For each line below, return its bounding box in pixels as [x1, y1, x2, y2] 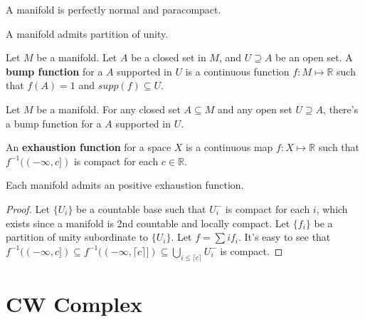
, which [316, 201, 348, 216]
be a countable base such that [76, 201, 206, 216]
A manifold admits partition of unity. [6, 26, 169, 41]
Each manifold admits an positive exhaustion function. [6, 177, 244, 192]
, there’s [323, 101, 359, 116]
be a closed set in [131, 50, 206, 65]
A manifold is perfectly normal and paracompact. [6, 2, 221, 16]
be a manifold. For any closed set [36, 101, 181, 116]
